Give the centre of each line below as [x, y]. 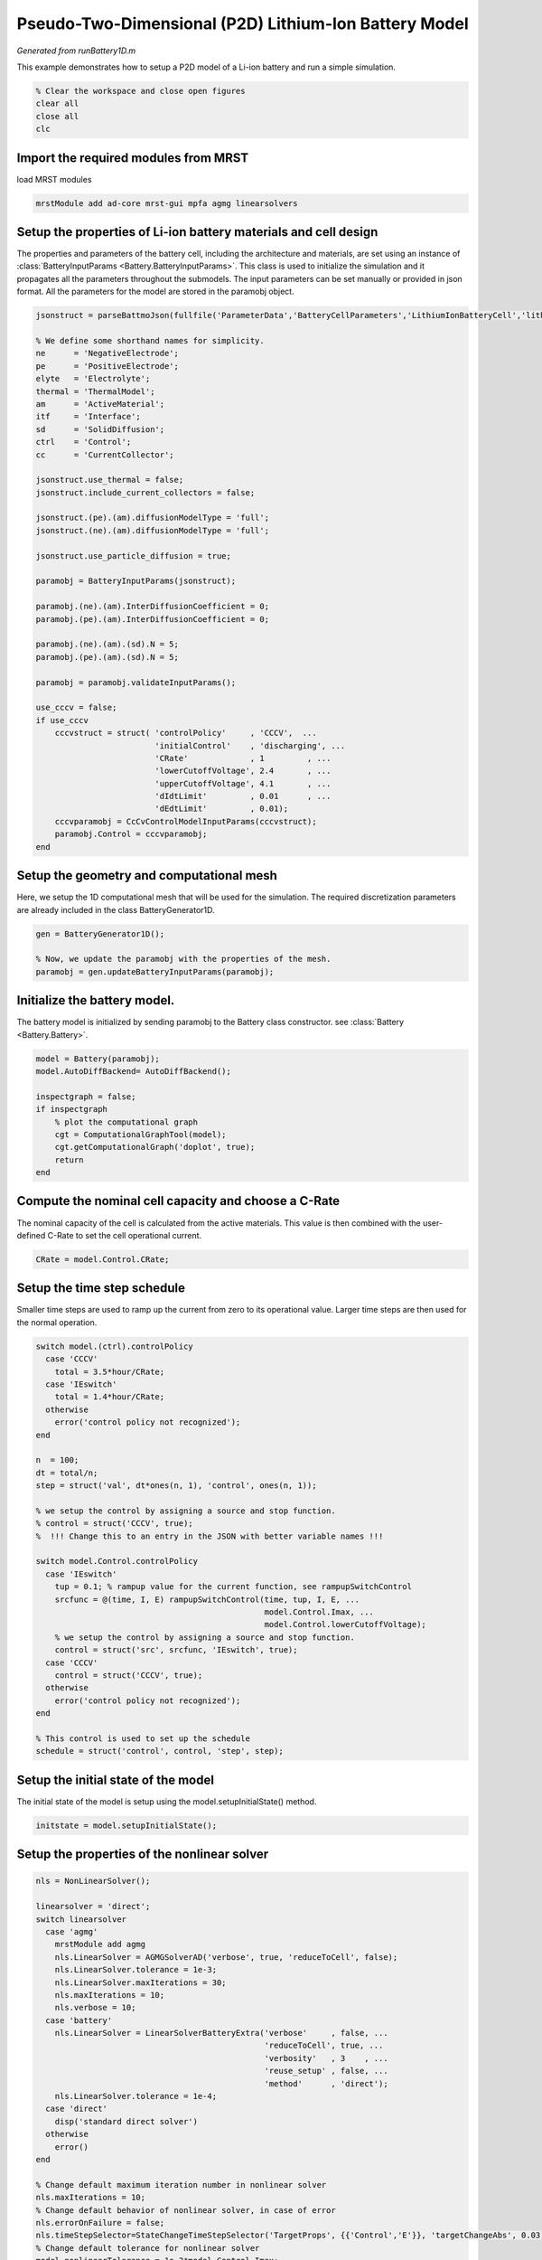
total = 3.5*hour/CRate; [110, 1371]
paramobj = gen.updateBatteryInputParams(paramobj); [155, 971]
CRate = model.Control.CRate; [103, 1259]
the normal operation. [57, 1322]
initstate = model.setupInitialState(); [126, 1825]
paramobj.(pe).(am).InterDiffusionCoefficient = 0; [153, 619]
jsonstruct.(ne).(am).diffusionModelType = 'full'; [153, 530]
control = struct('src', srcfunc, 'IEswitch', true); [176, 1650]
